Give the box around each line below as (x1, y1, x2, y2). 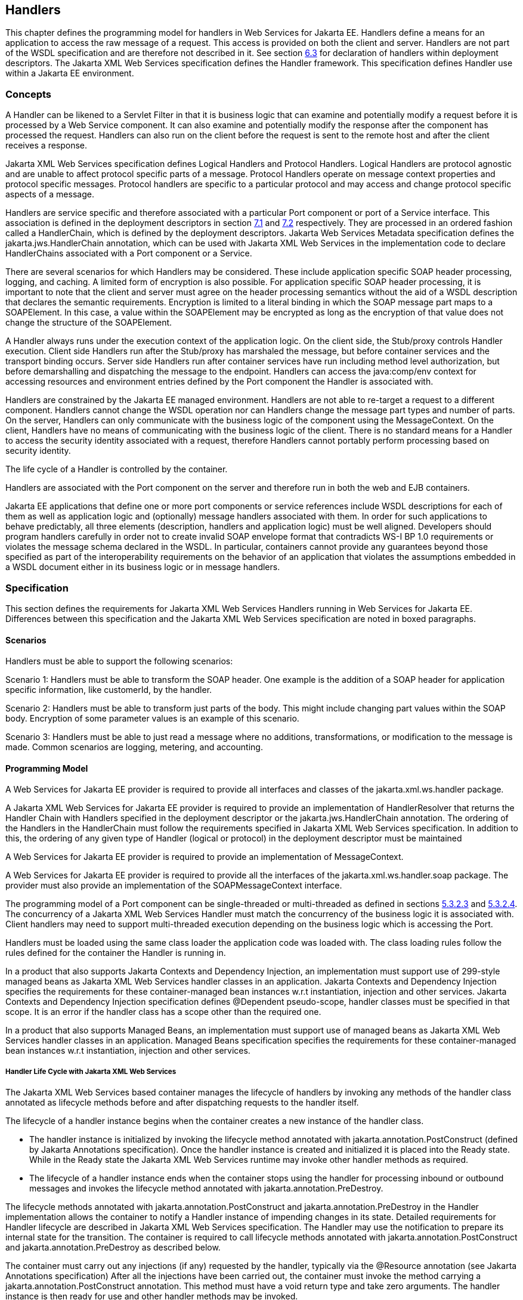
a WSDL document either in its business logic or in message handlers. (5, 562, 280, 572)
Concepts (5, 88, 52, 100)
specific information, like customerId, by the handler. (5, 685, 212, 695)
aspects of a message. (5, 189, 94, 200)
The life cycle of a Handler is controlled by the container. (5, 464, 228, 475)
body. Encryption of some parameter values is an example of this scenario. (5, 713, 299, 724)
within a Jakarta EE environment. (5, 68, 134, 79)
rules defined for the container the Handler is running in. (5, 948, 226, 958)
